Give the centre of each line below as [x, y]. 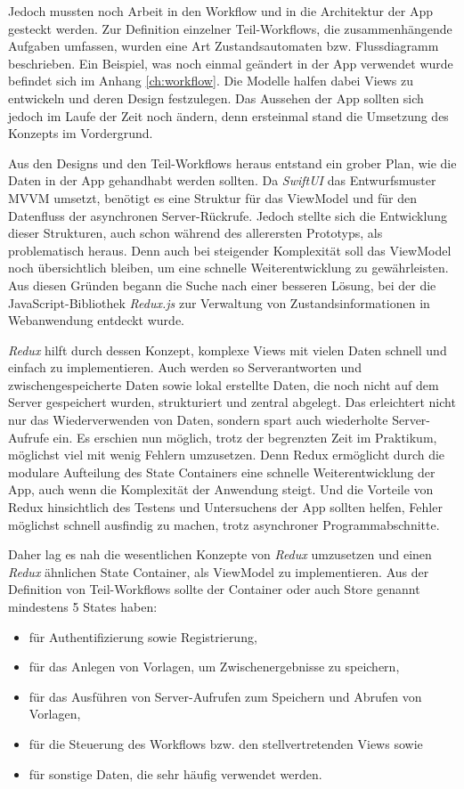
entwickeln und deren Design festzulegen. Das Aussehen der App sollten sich [216, 98]
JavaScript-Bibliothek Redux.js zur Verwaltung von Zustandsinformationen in [219, 302]
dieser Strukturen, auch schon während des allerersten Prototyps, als [195, 233]
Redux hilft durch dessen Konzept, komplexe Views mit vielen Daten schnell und [228, 350]
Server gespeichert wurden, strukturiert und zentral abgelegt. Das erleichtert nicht [232, 402]
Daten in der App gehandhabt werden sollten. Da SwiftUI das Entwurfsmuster [222, 180]
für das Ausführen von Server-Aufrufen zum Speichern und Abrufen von [225, 696]
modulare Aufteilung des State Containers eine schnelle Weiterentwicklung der [222, 472]
